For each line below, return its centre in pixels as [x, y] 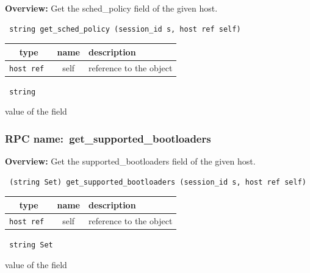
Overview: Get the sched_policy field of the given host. [111, 8]
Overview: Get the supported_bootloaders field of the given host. [130, 161]
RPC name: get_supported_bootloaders [108, 138]
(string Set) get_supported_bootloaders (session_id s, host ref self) [158, 182]
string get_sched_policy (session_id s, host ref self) [125, 29]
